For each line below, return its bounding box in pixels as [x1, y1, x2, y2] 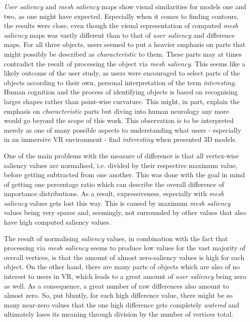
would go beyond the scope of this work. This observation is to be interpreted [4, 115, 234, 125]
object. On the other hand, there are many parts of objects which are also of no [4, 261, 240, 272]
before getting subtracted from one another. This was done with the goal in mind [4, 169, 245, 180]
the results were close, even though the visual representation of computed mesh [4, 20, 238, 31]
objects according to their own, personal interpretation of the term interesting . [4, 77, 236, 87]
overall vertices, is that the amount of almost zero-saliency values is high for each [4, 252, 245, 262]
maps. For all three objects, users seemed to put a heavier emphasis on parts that [4, 39, 246, 49]
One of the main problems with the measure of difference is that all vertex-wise [4, 150, 239, 160]
